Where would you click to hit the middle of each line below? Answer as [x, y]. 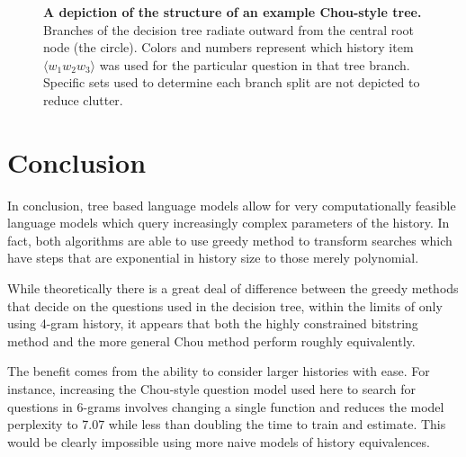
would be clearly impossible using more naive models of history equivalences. [219, 441]
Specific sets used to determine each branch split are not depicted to [232, 82]
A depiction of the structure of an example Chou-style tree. [233, 12]
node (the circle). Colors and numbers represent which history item [229, 47]
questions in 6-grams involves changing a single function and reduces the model [226, 406]
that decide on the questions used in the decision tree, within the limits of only [225, 305]
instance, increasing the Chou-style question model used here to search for [212, 389]
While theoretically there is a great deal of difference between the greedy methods [233, 288]
